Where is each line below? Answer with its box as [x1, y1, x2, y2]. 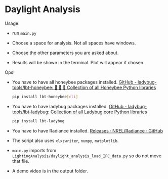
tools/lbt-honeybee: [12, 84, 54, 91]
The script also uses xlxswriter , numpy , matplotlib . [12, 138, 119, 144]
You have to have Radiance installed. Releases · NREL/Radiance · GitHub [12, 127, 163, 133]
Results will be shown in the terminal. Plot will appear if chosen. [12, 59, 145, 65]
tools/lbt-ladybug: [12, 109, 50, 115]
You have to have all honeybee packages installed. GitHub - [12, 79, 137, 85]
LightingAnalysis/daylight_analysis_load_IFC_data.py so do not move [12, 153, 161, 159]
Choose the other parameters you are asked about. [12, 50, 119, 56]
